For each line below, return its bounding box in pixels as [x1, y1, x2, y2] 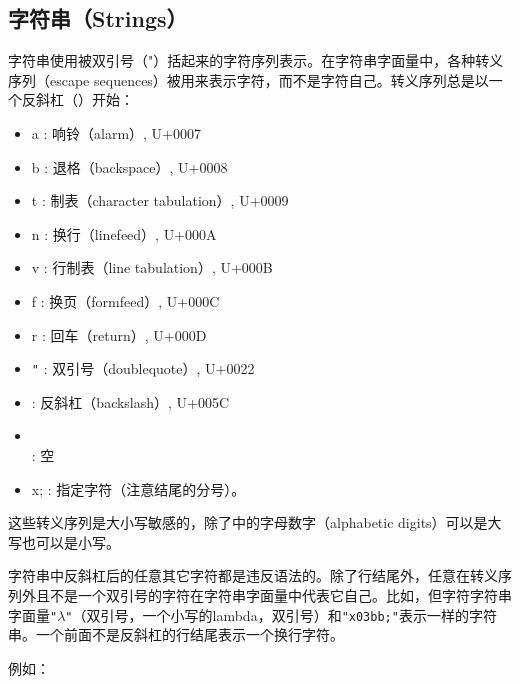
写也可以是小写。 [8, 531, 120, 552]
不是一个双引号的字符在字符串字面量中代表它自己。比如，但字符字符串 [49, 584, 512, 605]
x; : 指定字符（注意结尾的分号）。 [31, 478, 246, 499]
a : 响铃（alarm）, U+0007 [31, 122, 202, 143]
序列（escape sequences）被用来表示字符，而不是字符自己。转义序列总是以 [8, 69, 489, 90]
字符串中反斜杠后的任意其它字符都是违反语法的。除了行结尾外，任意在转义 [8, 565, 498, 586]
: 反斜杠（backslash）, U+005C [31, 391, 230, 412]
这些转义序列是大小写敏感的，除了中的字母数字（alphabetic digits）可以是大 [8, 512, 502, 533]
